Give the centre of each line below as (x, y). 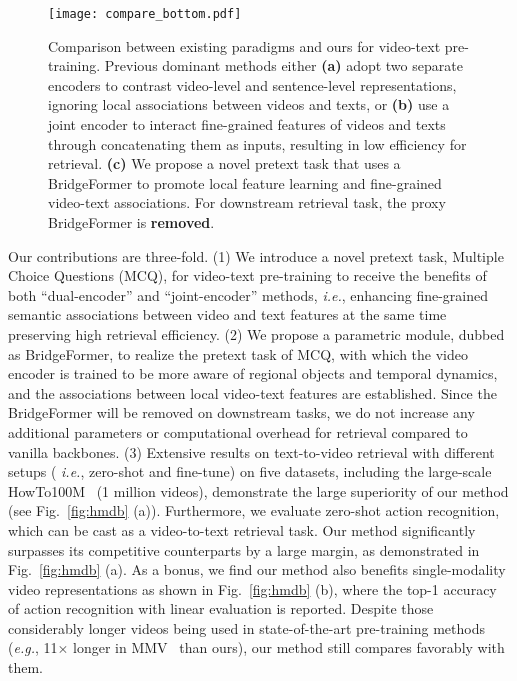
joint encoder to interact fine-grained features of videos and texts (247, 124)
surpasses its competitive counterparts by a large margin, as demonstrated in (244, 549)
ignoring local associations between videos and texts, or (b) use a (249, 104)
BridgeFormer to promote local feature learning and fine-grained (245, 182)
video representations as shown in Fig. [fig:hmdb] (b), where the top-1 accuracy (252, 588)
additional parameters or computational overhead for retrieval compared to (238, 431)
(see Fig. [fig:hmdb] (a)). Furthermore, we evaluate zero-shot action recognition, (254, 510)
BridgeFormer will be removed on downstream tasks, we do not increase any (241, 412)
